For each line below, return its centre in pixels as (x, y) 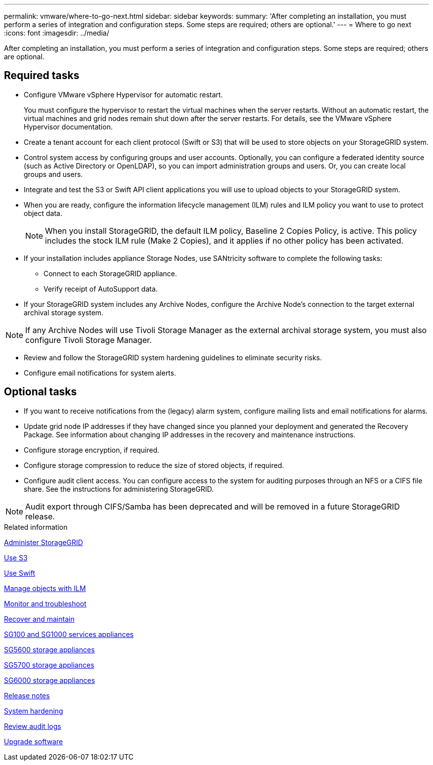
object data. (43, 213)
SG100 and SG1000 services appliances (69, 634)
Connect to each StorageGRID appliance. (110, 273)
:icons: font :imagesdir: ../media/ (57, 33)
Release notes (27, 695)
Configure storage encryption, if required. (92, 450)
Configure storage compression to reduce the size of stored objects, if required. (154, 465)
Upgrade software (34, 741)
